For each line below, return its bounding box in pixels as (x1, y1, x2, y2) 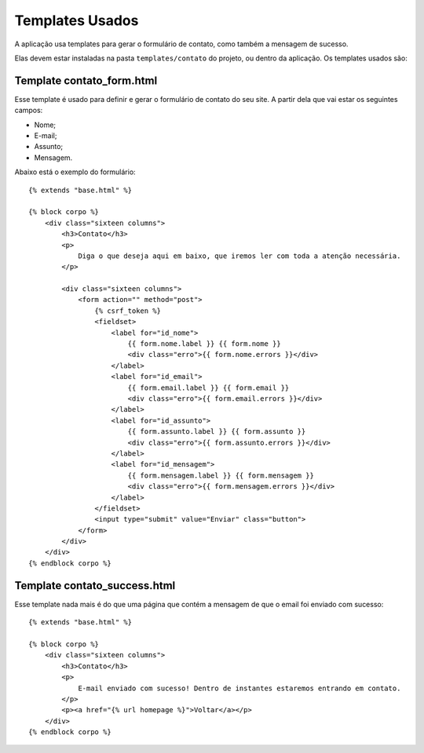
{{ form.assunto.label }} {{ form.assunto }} (127, 427, 306, 436)
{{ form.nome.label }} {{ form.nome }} (127, 340, 282, 348)
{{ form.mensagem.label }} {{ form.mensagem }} (127, 471, 314, 480)
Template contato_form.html (14, 74, 158, 87)
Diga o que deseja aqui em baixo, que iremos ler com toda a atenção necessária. (78, 251, 401, 260)
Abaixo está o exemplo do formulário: (14, 167, 137, 176)
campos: (14, 106, 43, 115)
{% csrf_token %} (94, 306, 161, 315)
